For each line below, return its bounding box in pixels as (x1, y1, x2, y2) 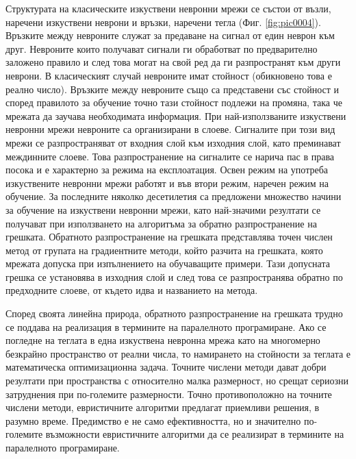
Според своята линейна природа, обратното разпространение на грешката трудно (5, 306, 343, 321)
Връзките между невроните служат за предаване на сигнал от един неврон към (5, 28, 335, 42)
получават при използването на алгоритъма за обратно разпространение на (5, 216, 317, 230)
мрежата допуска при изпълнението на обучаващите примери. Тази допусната (5, 256, 330, 271)
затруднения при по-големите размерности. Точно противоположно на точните (5, 386, 332, 401)
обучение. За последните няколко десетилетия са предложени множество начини (5, 189, 342, 203)
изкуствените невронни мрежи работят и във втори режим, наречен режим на (5, 175, 329, 190)
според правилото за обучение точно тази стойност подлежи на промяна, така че (5, 95, 342, 110)
